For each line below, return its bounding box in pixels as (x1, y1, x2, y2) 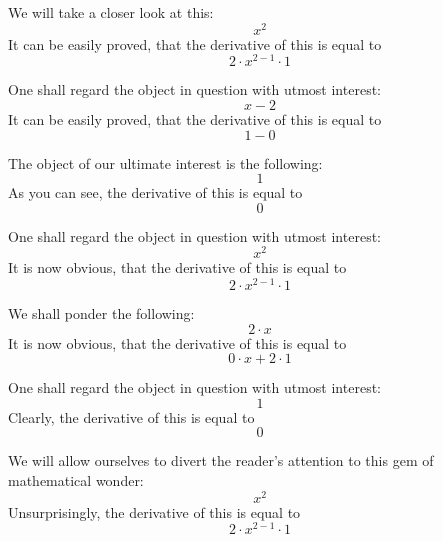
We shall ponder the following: (8, 303, 195, 324)
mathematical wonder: (8, 470, 144, 491)
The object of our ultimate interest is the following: (8, 152, 323, 173)
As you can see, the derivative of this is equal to (8, 182, 303, 203)
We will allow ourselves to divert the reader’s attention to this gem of (8, 450, 434, 471)
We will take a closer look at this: (8, 2, 214, 22)
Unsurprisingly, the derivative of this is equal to (8, 501, 301, 522)
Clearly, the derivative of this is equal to (8, 406, 255, 427)
